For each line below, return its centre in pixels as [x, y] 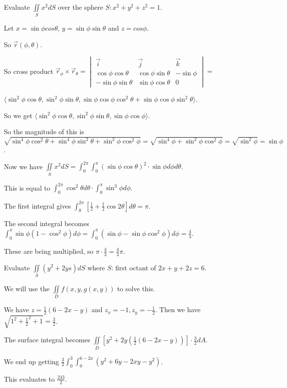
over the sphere [80, 7]
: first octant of [134, 267]
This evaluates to [29, 379]
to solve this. [136, 288]
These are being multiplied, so [49, 251]
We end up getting [32, 361]
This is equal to [27, 187]
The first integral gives [38, 205]
